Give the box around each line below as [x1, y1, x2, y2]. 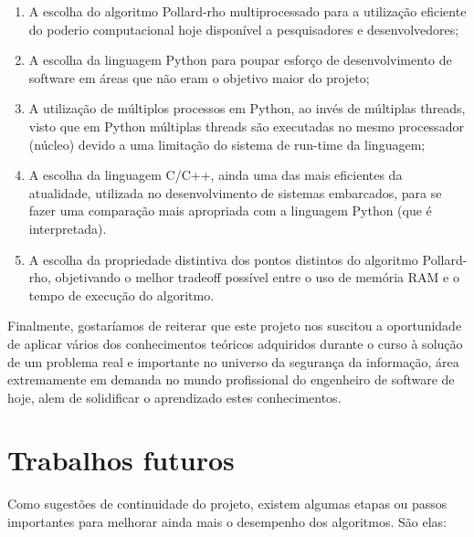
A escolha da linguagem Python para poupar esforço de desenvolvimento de [28, 50, 452, 69]
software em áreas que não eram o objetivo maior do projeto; [28, 68, 370, 87]
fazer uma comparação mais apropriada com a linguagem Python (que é [28, 201, 432, 220]
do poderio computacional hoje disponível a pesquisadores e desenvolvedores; [28, 19, 459, 38]
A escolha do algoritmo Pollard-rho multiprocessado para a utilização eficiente [28, 2, 467, 20]
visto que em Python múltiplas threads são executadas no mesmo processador [28, 116, 464, 135]
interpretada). [28, 218, 107, 237]
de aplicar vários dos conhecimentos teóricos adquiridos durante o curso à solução [7, 333, 463, 353]
